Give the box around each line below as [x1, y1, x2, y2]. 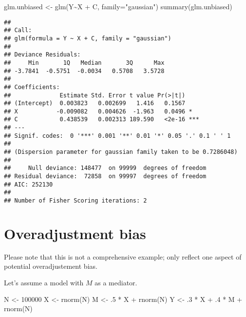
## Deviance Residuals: [4, 51, 81, 58]
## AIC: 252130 [4, 181, 53, 188]
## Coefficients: [4, 83, 60, 91]
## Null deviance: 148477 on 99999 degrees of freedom [4, 165, 207, 172]
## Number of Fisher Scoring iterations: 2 [4, 197, 147, 205]
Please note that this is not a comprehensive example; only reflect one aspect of [4, 251, 242, 261]
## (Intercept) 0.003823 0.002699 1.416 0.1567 [4, 100, 186, 107]
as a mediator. [95, 278, 137, 287]
